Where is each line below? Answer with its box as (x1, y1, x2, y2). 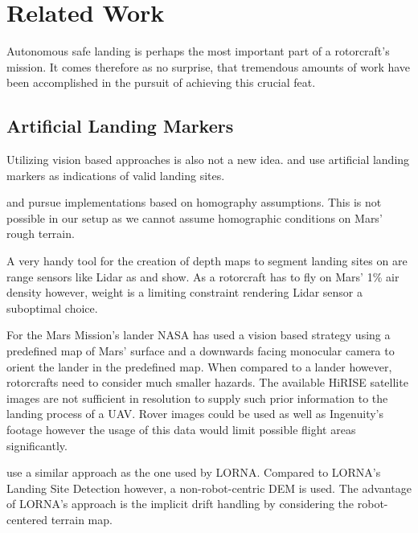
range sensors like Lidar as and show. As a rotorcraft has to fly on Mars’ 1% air (6, 268, 400, 285)
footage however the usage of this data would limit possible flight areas (6, 421, 356, 438)
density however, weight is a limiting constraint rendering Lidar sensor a (6, 284, 363, 301)
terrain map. (51, 510, 113, 527)
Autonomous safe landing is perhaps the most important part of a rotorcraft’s (6, 43, 390, 59)
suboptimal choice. (6, 299, 98, 316)
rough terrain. (6, 225, 75, 242)
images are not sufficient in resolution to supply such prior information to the (6, 389, 388, 406)
